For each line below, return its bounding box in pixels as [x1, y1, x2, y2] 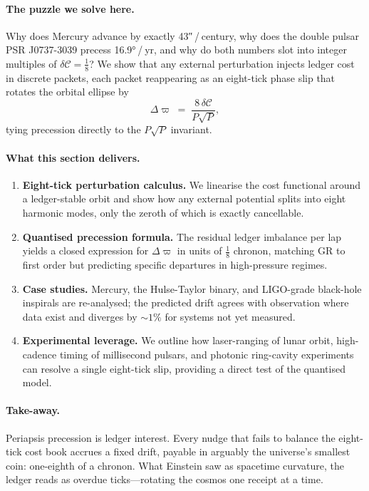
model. [22, 375, 52, 390]
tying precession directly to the [6, 122, 141, 137]
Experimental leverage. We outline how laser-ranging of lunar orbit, [22, 333, 333, 348]
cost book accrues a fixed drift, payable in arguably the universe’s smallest [25, 444, 350, 459]
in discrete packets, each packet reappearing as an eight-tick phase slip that [6, 70, 336, 85]
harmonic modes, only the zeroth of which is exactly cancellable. [22, 205, 304, 220]
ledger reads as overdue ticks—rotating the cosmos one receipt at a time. [6, 472, 323, 487]
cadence [22, 347, 57, 362]
